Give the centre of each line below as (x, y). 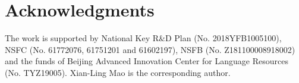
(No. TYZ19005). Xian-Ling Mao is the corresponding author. (118, 72)
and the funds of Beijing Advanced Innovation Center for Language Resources (147, 61)
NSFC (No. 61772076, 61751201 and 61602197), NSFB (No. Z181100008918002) (150, 49)
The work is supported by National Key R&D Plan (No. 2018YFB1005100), (143, 38)
